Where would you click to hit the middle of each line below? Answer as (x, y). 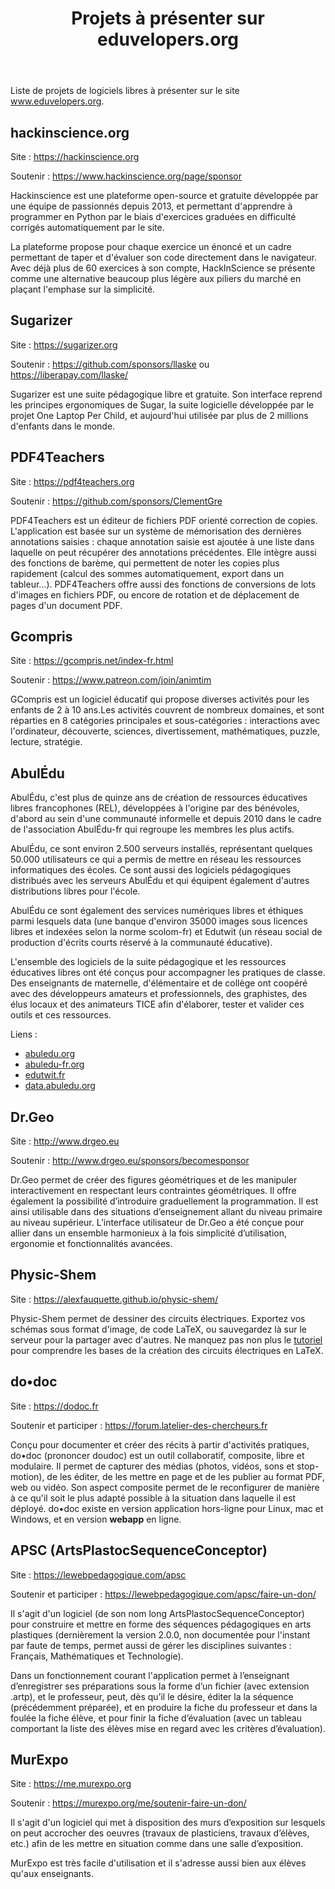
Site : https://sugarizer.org (64, 344)
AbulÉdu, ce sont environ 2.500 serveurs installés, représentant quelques (161, 849)
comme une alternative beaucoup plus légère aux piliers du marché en (156, 278)
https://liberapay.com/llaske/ (69, 374)
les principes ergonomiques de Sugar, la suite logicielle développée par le (162, 404)
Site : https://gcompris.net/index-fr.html (92, 661)
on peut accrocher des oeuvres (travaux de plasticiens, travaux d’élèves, (160, 1833)
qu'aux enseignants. (52, 1874)
